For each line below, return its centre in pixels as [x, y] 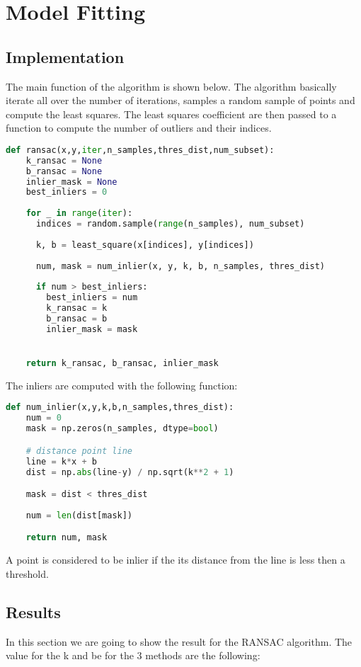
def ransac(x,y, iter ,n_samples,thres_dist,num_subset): [140, 150]
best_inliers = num [92, 298]
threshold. [27, 573]
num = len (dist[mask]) [79, 515]
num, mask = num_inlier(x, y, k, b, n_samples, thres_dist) [180, 266]
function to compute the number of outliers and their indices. [139, 128]
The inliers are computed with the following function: [122, 385]
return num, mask [67, 538]
